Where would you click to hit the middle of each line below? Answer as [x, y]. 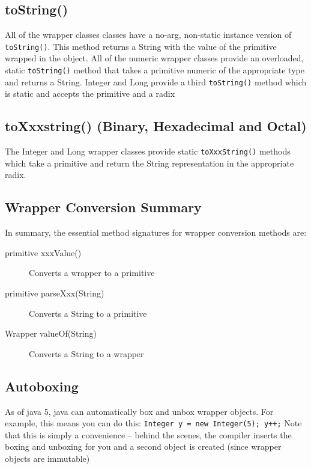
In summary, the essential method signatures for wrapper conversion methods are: [156, 232]
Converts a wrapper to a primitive [92, 273]
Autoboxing [42, 386]
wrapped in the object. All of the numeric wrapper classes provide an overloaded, [154, 58]
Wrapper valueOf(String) [51, 333]
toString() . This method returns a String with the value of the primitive [141, 46]
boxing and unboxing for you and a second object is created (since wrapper [143, 446]
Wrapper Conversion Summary [103, 207]
